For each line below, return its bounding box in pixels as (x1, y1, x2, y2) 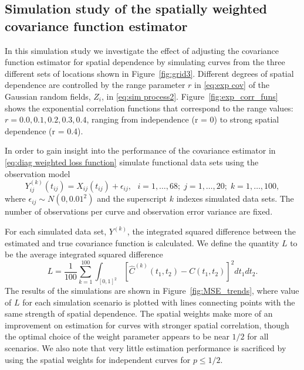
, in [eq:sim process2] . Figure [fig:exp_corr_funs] (102, 90, 278, 102)
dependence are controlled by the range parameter (5, 79, 185, 91)
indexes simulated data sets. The (176, 192, 294, 205)
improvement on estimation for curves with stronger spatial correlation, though (5, 318, 289, 331)
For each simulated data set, (5, 225, 107, 237)
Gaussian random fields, (5, 90, 91, 102)
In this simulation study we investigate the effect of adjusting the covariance (5, 44, 279, 56)
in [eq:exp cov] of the (194, 79, 270, 91)
